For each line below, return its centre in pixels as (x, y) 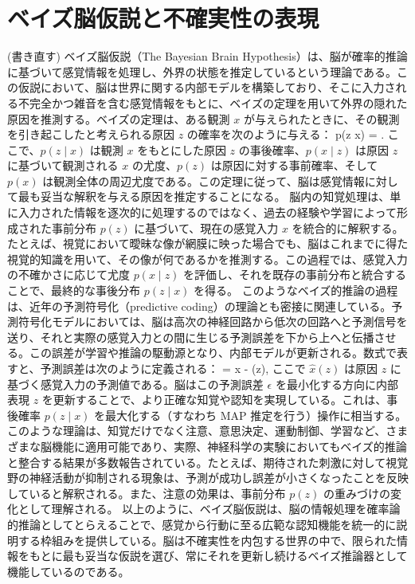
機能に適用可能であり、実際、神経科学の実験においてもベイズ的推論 (229, 446)
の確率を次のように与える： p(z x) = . (286, 134)
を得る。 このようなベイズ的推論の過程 (296, 290)
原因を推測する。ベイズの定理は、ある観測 (119, 118)
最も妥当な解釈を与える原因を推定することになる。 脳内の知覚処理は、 (204, 196)
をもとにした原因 (182, 149)
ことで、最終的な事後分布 (74, 290)
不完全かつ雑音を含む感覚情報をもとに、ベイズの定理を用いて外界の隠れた (213, 102)
